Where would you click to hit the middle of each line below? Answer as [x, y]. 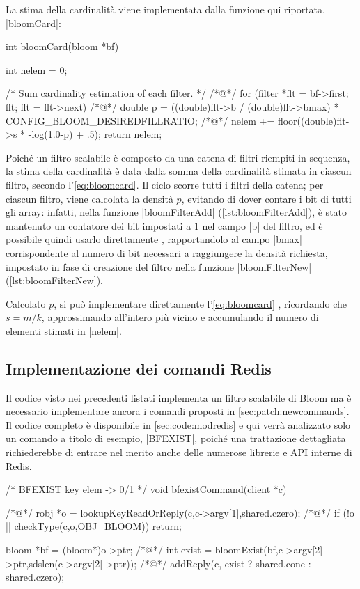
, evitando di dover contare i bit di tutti [266, 198]
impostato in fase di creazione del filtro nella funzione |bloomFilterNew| [159, 266]
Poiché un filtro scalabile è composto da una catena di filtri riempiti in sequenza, [178, 157]
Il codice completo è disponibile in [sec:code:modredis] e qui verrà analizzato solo [178, 424]
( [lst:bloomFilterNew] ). [54, 280]
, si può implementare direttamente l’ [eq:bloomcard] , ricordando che [200, 303]
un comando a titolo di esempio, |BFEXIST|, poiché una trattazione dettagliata [176, 438]
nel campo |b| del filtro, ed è [263, 225]
